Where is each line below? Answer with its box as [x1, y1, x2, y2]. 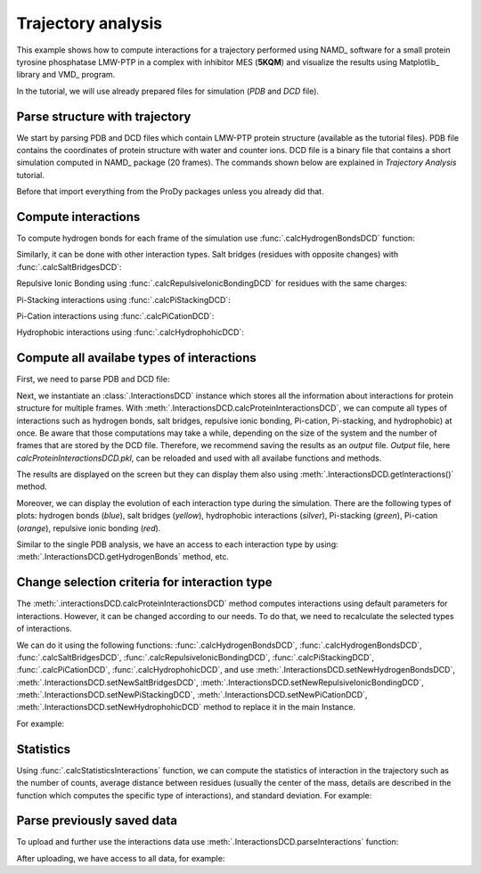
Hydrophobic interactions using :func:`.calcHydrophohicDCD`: [16, 327, 245, 338]
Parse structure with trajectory [16, 109, 192, 124]
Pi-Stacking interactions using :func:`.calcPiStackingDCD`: [16, 294, 231, 305]
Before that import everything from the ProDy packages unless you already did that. [16, 186, 324, 197]
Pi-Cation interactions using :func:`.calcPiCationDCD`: [16, 311, 215, 322]
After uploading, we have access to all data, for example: [16, 853, 225, 863]
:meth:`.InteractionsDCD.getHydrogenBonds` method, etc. [16, 551, 230, 562]
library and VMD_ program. [16, 69, 116, 80]
